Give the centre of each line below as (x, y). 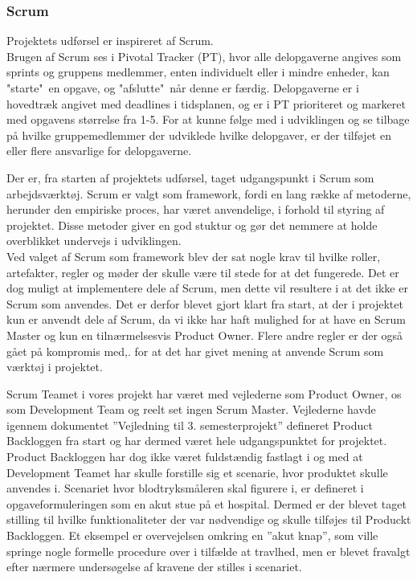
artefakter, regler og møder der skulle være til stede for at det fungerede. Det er (203, 272)
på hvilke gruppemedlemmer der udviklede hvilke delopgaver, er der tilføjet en (199, 135)
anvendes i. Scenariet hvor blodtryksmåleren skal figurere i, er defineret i (185, 488)
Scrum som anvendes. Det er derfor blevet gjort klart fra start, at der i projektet (205, 303)
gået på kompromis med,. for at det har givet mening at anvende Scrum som (195, 351)
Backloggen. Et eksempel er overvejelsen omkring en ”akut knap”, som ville (192, 535)
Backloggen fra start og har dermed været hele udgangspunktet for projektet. (197, 441)
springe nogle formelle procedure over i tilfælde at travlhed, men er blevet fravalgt (208, 551)
